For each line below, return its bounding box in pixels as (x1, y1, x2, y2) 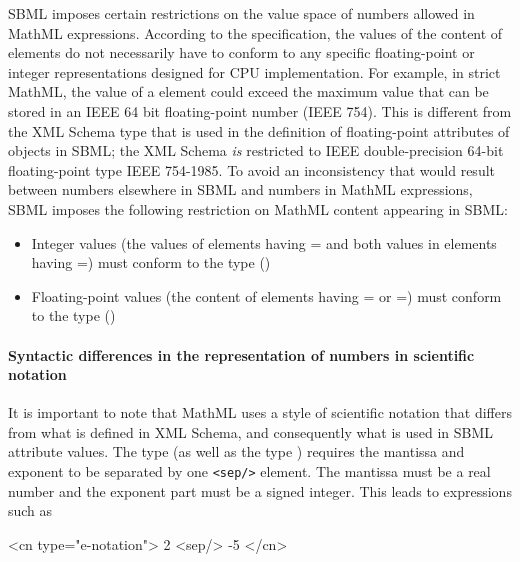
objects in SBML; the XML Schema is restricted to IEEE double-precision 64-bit (8, 140, 504, 161)
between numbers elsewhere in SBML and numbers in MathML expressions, (8, 179, 473, 200)
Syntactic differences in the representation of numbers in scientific (8, 344, 475, 365)
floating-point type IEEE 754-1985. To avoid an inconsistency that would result (8, 159, 496, 180)
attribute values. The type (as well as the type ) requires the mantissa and (8, 441, 465, 462)
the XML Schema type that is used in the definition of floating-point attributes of (8, 120, 510, 141)
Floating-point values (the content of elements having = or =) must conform (31, 285, 502, 306)
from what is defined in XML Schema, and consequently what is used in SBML (8, 421, 494, 442)
